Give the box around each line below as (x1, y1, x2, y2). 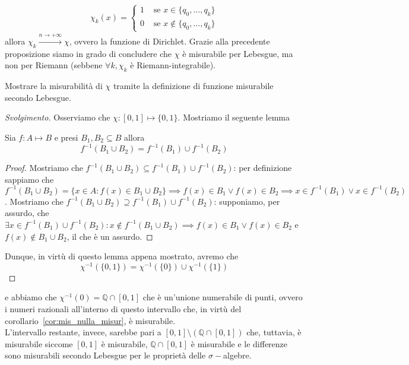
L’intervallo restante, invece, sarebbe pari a (5, 326, 161, 338)
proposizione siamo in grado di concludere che (5, 47, 172, 59)
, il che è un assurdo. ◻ (66, 230, 153, 242)
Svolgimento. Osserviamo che (5, 111, 110, 123)
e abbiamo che (5, 291, 57, 303)
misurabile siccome (5, 337, 73, 350)
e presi (54, 131, 78, 143)
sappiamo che (5, 173, 54, 185)
